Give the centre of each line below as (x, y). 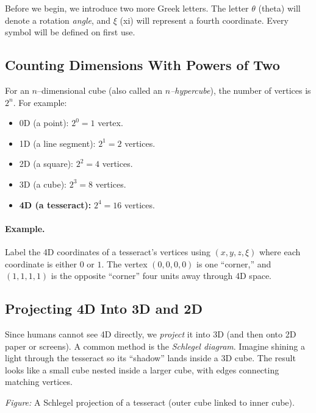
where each (280, 251)
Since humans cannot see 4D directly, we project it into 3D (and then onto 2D (151, 334)
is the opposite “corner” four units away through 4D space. (161, 276)
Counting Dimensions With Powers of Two (142, 65)
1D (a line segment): (57, 143)
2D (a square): (46, 164)
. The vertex (124, 263)
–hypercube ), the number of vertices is (241, 90)
